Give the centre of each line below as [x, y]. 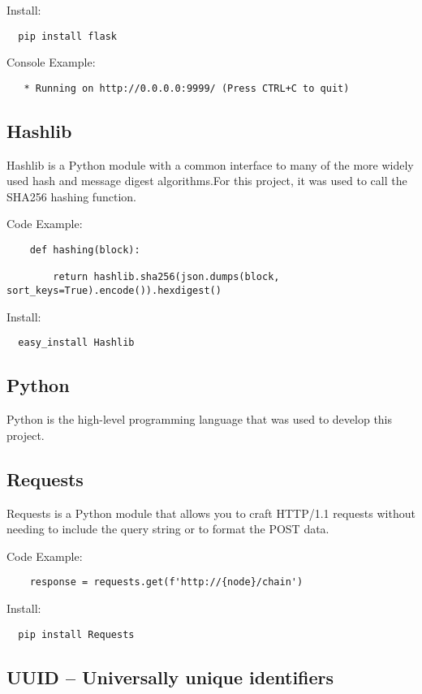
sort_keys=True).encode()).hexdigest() [114, 291]
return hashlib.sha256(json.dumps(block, [166, 277]
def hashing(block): [85, 250]
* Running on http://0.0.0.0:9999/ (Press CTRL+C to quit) [187, 88]
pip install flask [68, 36]
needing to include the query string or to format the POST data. [168, 529]
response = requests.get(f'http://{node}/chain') [166, 582]
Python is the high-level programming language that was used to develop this [200, 419]
